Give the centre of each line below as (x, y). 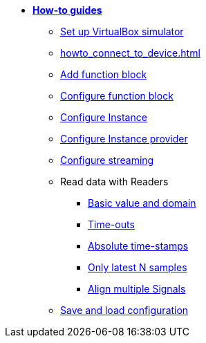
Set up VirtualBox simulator (122, 31)
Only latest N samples (138, 267)
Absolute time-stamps (138, 246)
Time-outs (111, 224)
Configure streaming (107, 160)
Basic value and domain (142, 203)
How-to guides (67, 10)
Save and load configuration (124, 310)
